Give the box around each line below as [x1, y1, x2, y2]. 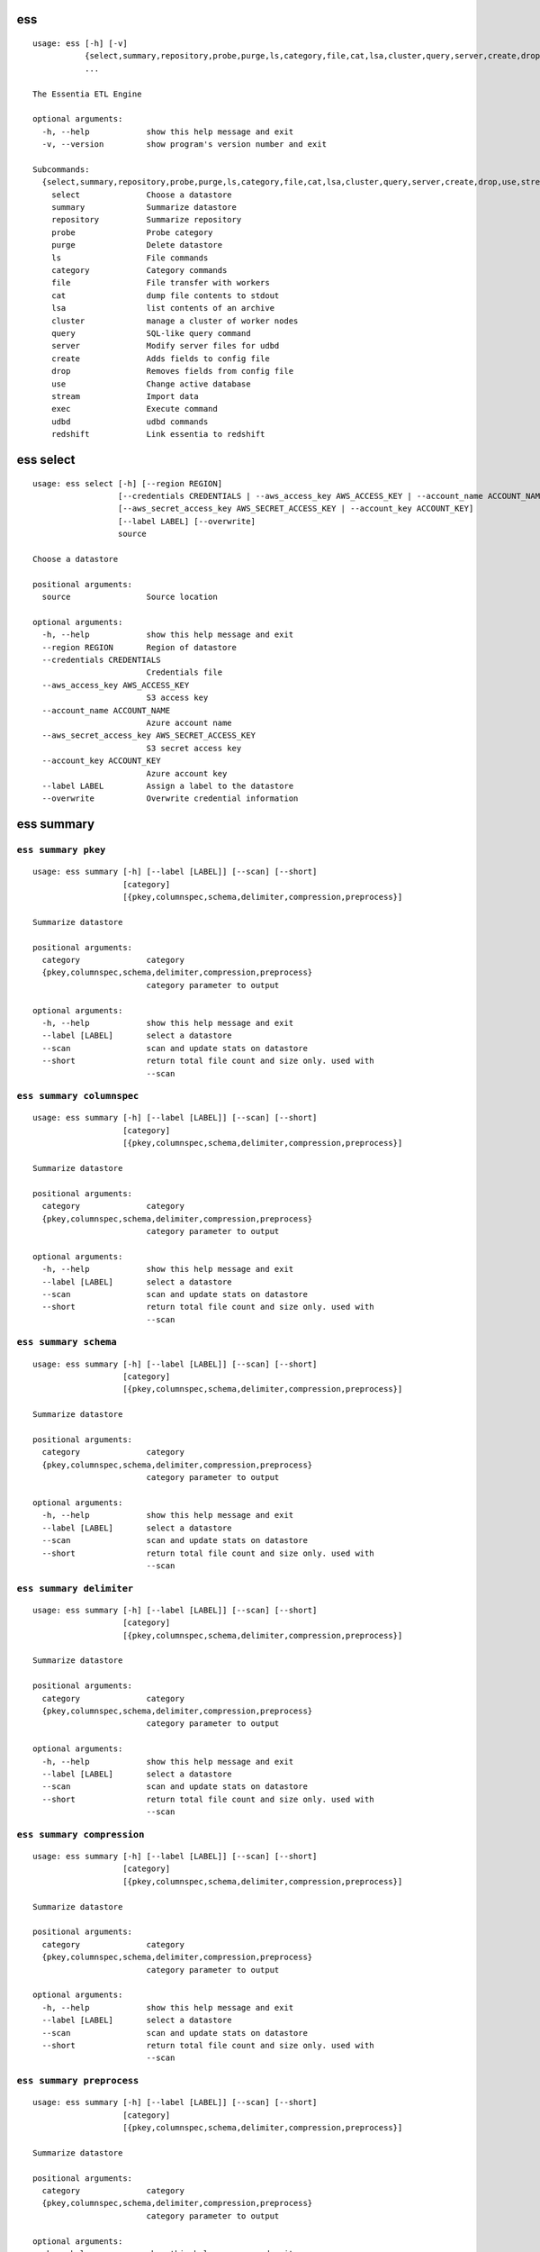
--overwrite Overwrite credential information [41, 794, 299, 804]
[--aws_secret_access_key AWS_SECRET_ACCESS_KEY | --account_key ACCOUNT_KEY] [117, 504, 474, 513]
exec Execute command [50, 404, 218, 414]
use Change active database [50, 378, 251, 389]
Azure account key [146, 768, 228, 778]
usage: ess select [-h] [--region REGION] [32, 478, 223, 488]
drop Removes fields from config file [50, 366, 294, 377]
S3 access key [146, 693, 209, 703]
